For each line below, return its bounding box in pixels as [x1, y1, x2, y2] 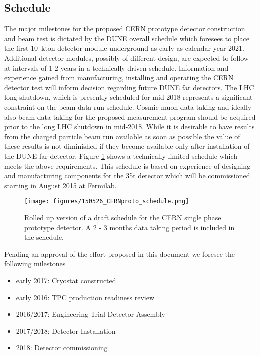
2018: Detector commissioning [16, 342, 108, 353]
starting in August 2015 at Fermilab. [4, 180, 117, 190]
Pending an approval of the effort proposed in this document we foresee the [4, 248, 235, 259]
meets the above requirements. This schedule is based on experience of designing [4, 160, 251, 171]
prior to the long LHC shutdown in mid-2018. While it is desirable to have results [4, 121, 255, 132]
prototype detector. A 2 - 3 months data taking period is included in [24, 222, 235, 232]
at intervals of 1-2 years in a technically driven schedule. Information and [4, 62, 229, 73]
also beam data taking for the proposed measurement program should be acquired [4, 111, 256, 122]
